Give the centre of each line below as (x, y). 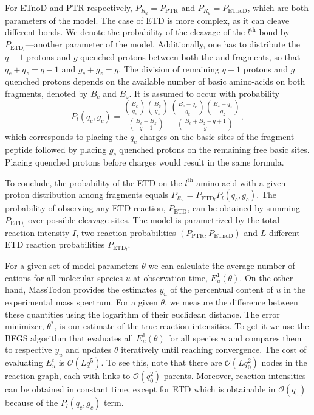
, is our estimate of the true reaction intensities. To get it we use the (182, 326)
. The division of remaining (169, 68)
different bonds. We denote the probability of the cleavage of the (125, 32)
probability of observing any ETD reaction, (85, 208)
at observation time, (170, 277)
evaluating (24, 362)
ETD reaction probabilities (55, 244)
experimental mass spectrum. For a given (81, 302)
